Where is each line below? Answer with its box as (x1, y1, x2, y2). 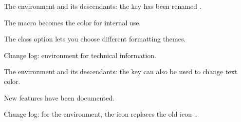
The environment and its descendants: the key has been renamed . (4, 1, 202, 11)
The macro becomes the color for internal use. (4, 17, 141, 27)
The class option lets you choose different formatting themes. (4, 34, 186, 44)
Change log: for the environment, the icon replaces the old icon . (4, 109, 197, 119)
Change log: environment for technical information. (4, 50, 156, 60)
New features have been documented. (4, 92, 115, 102)
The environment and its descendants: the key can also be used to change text (4, 66, 238, 77)
